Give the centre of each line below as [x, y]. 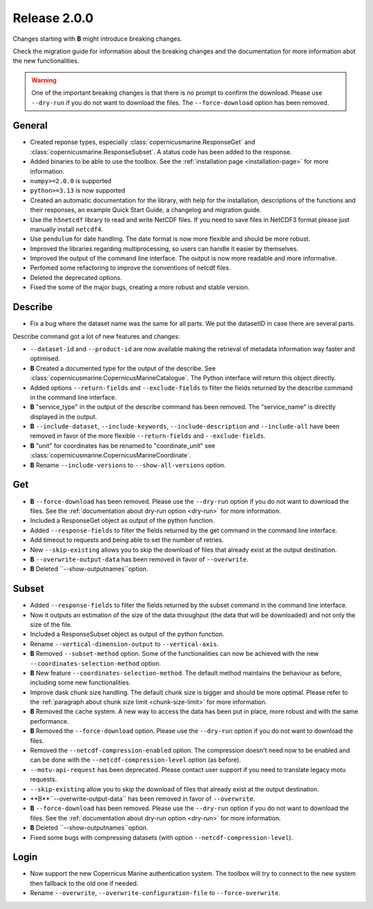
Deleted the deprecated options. [76, 277]
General [30, 125]
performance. [49, 721]
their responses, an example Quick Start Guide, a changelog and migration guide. [146, 210]
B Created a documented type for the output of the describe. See [123, 368]
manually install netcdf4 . [67, 229]
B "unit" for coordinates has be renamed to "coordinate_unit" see [123, 445]
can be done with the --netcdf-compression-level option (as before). [135, 760]
